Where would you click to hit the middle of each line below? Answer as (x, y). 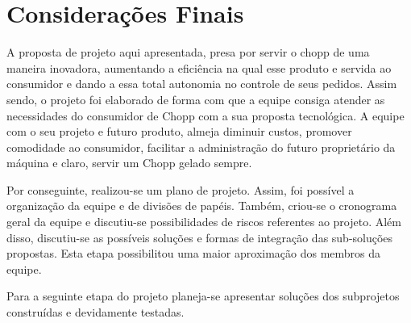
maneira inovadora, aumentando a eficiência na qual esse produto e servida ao (199, 67)
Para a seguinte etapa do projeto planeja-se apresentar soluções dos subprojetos (203, 296)
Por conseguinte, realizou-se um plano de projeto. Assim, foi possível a (181, 189)
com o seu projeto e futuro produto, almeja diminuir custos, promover (179, 131)
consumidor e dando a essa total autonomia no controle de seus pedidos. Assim (202, 84)
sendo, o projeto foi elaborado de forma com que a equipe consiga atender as (196, 99)
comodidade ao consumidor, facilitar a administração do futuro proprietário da (201, 147)
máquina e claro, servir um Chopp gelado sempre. (129, 163)
